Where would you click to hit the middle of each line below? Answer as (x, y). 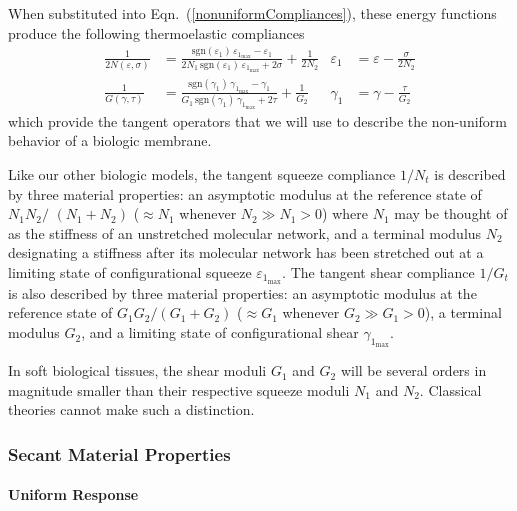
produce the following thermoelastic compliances (156, 32)
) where (345, 213)
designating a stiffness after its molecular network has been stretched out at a (246, 252)
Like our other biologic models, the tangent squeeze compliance (202, 174)
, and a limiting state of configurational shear (220, 332)
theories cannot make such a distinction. (131, 409)
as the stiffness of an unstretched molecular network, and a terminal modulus (245, 232)
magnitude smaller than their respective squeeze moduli (179, 389)
